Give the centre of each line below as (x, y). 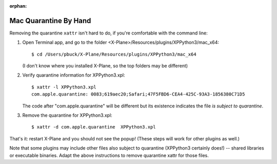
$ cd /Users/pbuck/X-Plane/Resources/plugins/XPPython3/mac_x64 (114, 54)
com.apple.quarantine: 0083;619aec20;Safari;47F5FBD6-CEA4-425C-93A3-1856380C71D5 (138, 94)
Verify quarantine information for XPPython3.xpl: (74, 75)
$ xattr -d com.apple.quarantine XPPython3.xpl (94, 127)
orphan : (18, 6)
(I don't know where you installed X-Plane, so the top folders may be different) (105, 66)
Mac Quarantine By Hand (50, 21)
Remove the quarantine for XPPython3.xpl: (67, 115)
